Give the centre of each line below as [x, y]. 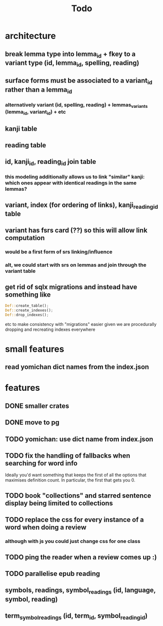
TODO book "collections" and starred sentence [78, 495]
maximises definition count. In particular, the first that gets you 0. [70, 480]
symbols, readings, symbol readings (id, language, [80, 591]
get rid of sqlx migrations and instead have [71, 287]
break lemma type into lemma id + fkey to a [70, 54]
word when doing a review [46, 527]
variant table [20, 271]
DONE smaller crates [37, 406]
